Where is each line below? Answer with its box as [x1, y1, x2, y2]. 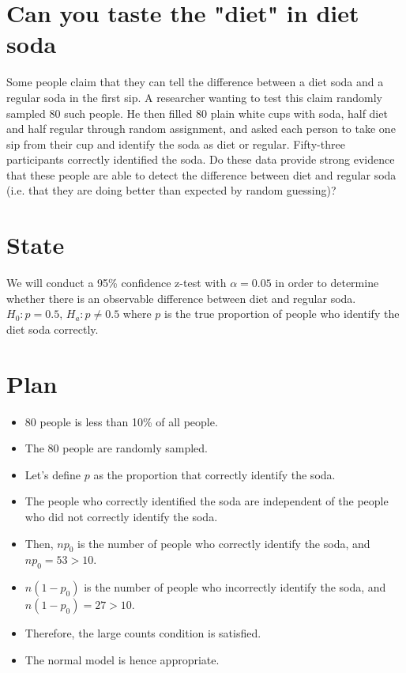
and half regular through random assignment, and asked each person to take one [6, 120, 396, 137]
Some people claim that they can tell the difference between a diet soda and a [6, 74, 384, 90]
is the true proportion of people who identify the [164, 305, 400, 322]
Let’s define [24, 466, 81, 482]
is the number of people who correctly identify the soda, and [77, 535, 370, 551]
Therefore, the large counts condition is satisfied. [24, 625, 261, 641]
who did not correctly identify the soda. [24, 509, 218, 525]
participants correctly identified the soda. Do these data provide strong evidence [6, 151, 395, 168]
